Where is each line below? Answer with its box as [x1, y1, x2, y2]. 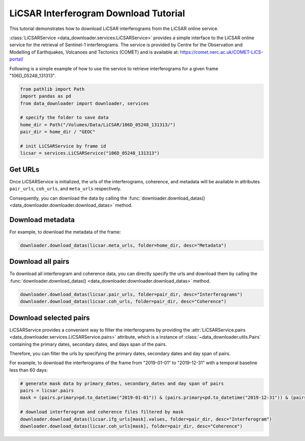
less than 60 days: [9, 367, 48, 373]
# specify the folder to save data [20, 115, 109, 121]
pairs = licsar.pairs [20, 388, 74, 394]
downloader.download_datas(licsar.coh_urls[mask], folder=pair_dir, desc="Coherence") [20, 423, 243, 429]
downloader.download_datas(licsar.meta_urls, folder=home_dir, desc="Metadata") [20, 242, 227, 248]
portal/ [9, 56, 24, 62]
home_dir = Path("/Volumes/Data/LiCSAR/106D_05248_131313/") [20, 122, 176, 127]
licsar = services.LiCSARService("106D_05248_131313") [20, 150, 160, 156]
